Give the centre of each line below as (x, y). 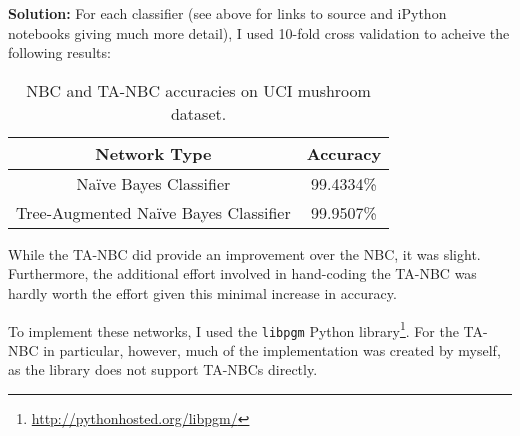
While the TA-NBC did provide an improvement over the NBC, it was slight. (244, 253)
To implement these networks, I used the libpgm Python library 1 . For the (233, 329)
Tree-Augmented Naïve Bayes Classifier (153, 212)
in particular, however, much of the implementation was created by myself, (272, 349)
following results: (59, 52)
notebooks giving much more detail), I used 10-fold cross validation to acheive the (259, 32)
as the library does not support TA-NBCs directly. (163, 369)
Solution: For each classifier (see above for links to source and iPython (227, 13)
